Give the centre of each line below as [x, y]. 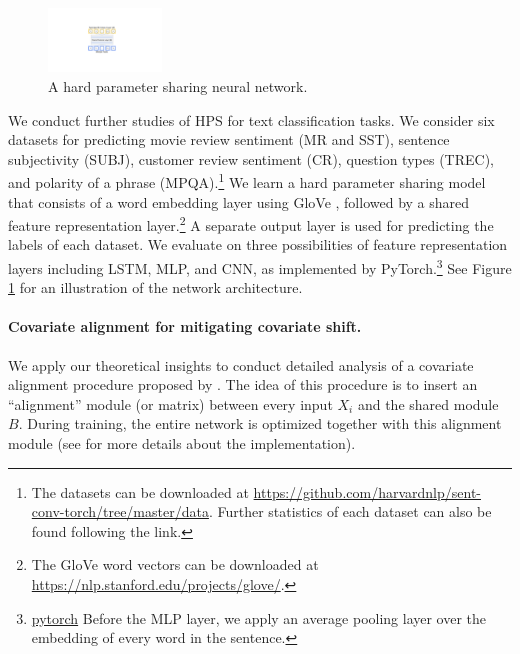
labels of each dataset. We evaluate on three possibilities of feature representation [258, 244]
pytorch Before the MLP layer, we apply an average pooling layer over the [259, 617]
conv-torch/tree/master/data [120, 511]
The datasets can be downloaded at [140, 491]
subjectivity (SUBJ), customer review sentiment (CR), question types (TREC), [251, 158]
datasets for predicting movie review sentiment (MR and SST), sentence [229, 139]
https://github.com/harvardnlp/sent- [367, 491]
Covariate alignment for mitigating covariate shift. [185, 326]
